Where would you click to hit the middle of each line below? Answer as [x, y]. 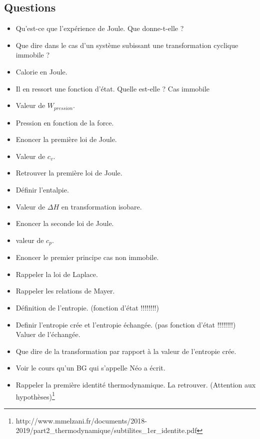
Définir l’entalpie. [42, 189]
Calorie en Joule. [41, 71]
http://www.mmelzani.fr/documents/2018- [81, 420]
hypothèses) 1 [35, 395]
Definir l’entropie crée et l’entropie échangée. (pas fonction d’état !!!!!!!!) [126, 324]
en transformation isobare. [101, 206]
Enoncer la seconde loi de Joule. [65, 223]
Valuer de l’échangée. [48, 334]
